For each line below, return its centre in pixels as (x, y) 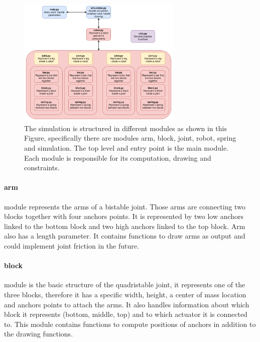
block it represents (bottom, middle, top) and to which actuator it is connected (126, 314)
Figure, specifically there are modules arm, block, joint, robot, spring (130, 138)
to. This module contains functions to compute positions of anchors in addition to (130, 324)
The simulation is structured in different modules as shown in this (125, 128)
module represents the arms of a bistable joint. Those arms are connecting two (125, 206)
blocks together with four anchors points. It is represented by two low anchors (124, 216)
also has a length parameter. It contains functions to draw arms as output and (125, 236)
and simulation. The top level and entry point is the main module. (126, 148)
